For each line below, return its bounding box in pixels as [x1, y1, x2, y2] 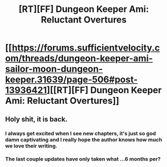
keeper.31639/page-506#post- [5, 74, 138, 85]
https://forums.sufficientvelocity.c [11, 42, 161, 53]
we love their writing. [5, 142, 58, 149]
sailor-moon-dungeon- [5, 63, 103, 75]
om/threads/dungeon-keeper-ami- [5, 53, 153, 64]
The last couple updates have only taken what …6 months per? [5, 156, 161, 163]
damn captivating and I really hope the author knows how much [5, 136, 163, 143]
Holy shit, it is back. [5, 115, 68, 123]
